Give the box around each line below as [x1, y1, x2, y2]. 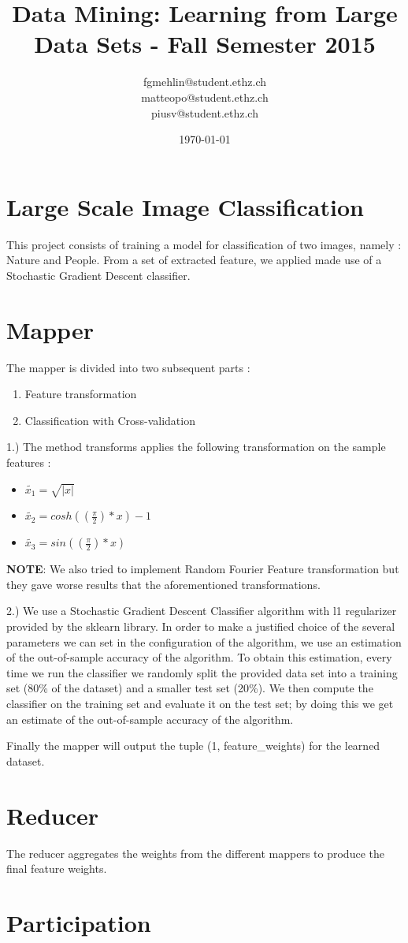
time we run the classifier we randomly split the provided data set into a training [6, 664, 398, 680]
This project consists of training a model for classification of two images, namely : [6, 236, 402, 252]
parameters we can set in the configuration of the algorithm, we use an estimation [6, 633, 402, 650]
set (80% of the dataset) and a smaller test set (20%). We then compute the [6, 680, 373, 696]
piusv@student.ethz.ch [151, 104, 258, 121]
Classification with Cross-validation [24, 412, 195, 428]
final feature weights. [6, 860, 107, 877]
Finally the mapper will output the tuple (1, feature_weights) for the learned [6, 737, 380, 754]
